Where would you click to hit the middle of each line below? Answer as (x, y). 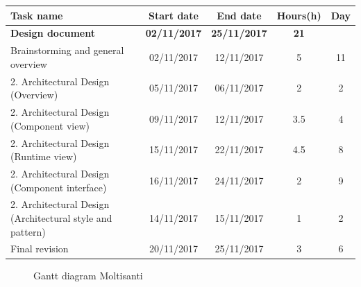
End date (239, 15)
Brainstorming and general (67, 50)
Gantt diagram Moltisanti (88, 275)
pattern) (28, 231)
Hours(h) (299, 15)
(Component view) (50, 125)
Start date (174, 15)
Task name (37, 15)
